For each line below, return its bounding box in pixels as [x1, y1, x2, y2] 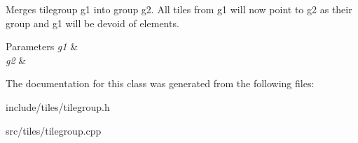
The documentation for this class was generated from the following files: [6, 76, 315, 91]
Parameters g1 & [6, 39, 78, 54]
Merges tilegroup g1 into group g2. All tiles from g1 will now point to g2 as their [6, 2, 352, 16]
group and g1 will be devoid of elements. [6, 15, 179, 30]
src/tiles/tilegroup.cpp [6, 123, 102, 137]
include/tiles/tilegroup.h [6, 99, 110, 114]
